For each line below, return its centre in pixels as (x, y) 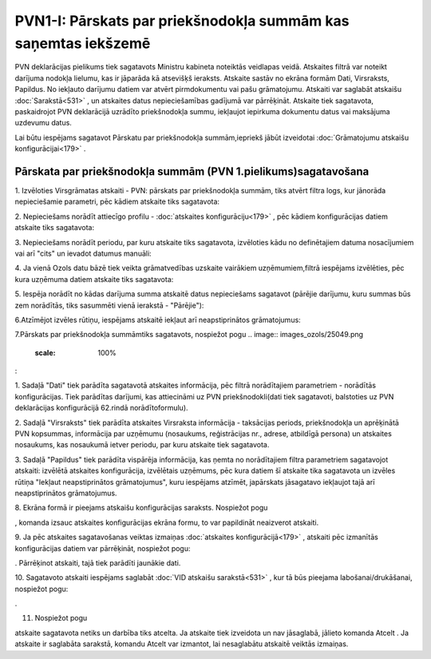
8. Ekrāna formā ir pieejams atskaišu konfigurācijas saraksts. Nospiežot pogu (141, 508)
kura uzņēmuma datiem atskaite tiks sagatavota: (94, 279)
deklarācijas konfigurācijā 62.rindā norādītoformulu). (101, 408)
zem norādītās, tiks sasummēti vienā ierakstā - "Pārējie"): (109, 305)
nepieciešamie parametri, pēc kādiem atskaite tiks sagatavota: (117, 202)
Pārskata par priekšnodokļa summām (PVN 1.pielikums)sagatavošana (192, 171)
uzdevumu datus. (43, 123)
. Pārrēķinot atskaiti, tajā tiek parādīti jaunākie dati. (98, 562)
